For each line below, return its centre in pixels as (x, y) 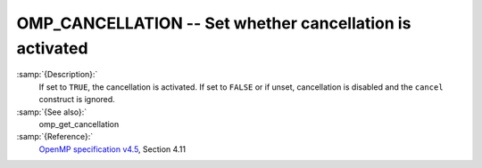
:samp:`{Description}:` (57, 75)
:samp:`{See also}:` (52, 112)
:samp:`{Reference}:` (55, 137)
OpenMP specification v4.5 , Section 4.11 (112, 149)
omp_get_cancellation (79, 124)
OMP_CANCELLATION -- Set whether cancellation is (214, 23)
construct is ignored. (77, 100)
